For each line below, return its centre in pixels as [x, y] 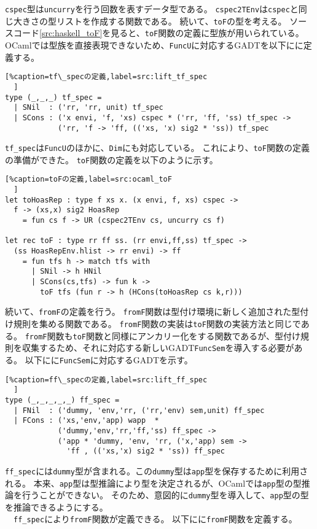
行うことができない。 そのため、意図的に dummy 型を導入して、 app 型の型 [165, 495]
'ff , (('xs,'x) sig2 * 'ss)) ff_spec [146, 451]
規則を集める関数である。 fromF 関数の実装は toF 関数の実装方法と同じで [157, 323]
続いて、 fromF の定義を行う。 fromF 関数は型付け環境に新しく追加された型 [153, 311]
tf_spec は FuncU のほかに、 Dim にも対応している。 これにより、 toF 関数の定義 [157, 148]
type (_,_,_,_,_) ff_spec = [62, 400]
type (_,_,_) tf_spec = [53, 97]
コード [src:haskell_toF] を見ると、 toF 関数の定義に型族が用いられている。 [158, 33]
